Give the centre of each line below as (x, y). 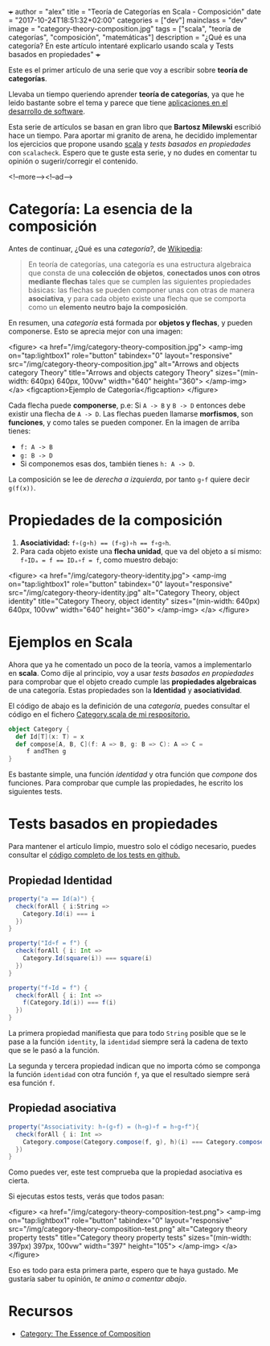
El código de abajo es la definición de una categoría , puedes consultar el (129, 706)
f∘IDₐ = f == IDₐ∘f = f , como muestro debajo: (99, 560)
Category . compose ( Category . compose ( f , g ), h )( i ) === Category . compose (143, 1142)
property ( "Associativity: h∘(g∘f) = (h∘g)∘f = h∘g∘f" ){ (104, 1127)
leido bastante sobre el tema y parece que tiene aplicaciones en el (118, 103)
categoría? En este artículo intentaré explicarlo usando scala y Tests (121, 46)
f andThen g (46, 752)
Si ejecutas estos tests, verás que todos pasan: (86, 1196)
